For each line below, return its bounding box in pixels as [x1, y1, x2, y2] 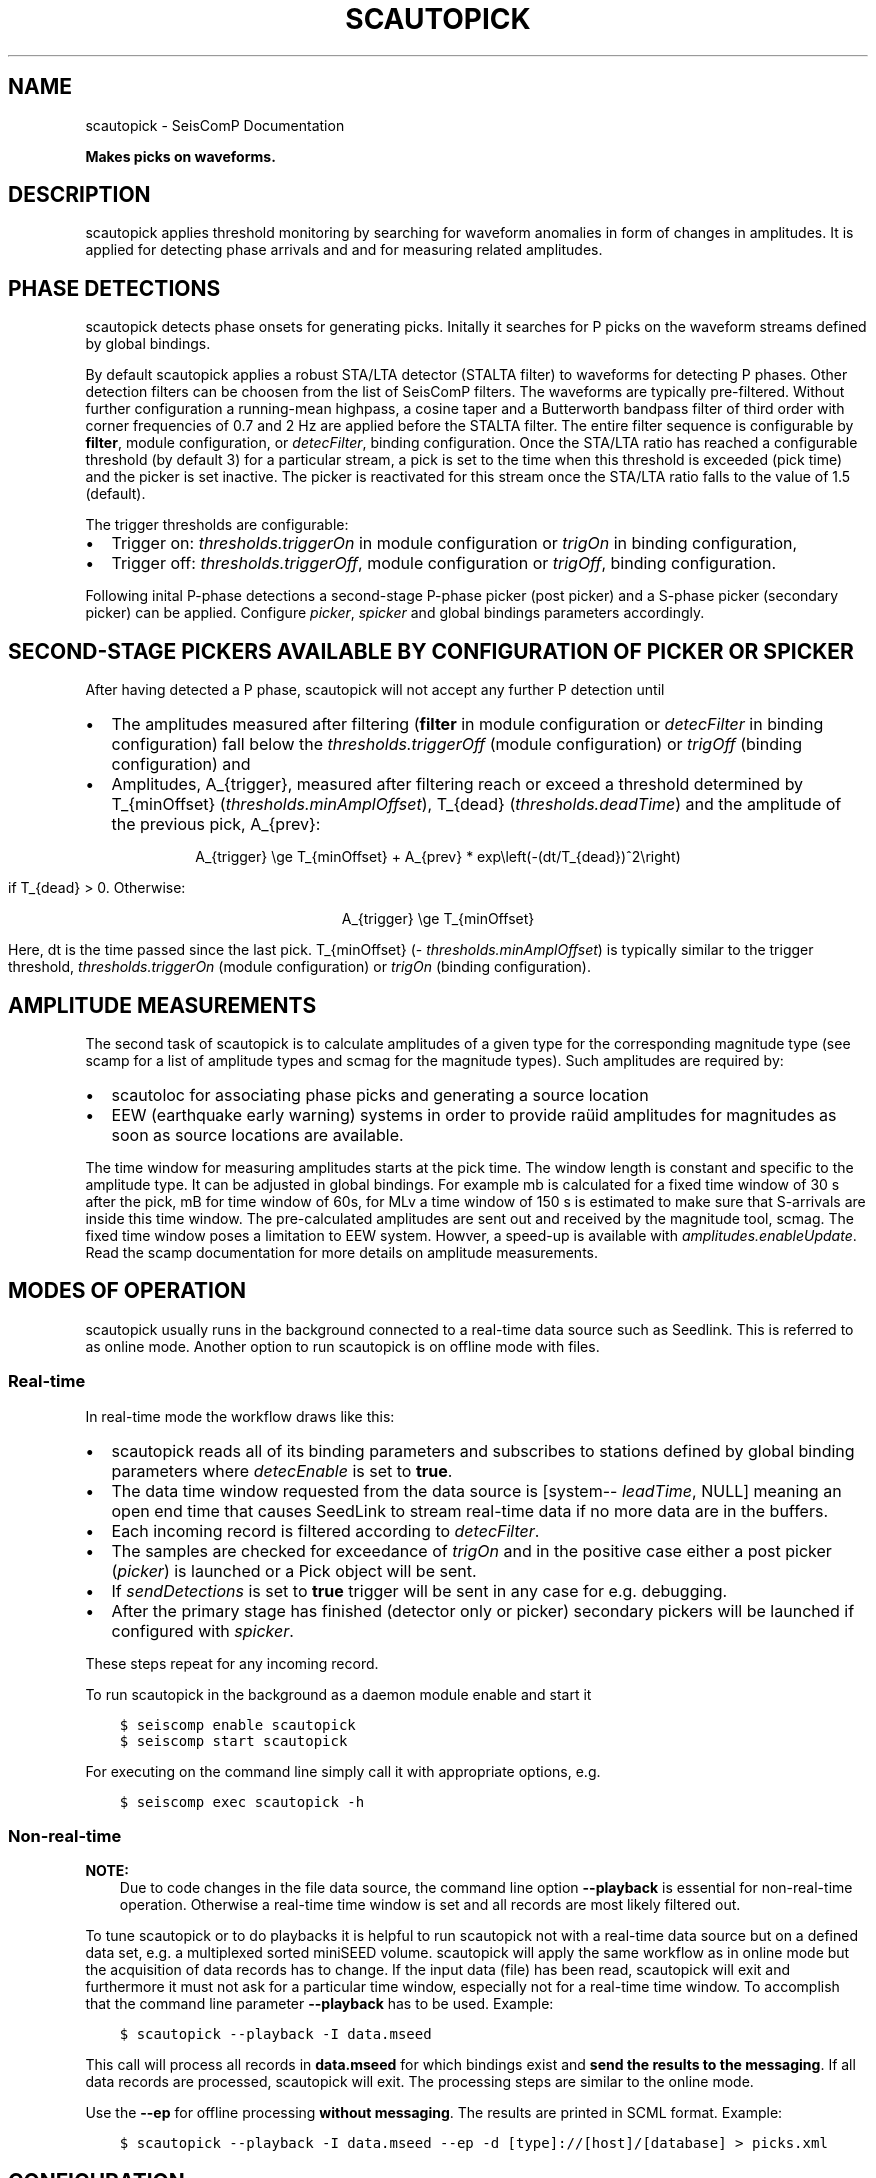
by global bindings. [85, 335, 211, 353]
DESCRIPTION [8, 182, 151, 208]
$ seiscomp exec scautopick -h [119, 1793, 365, 1810]
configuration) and [111, 754, 251, 775]
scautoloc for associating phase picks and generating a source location [111, 1084, 649, 1105]
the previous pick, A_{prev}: [111, 814, 321, 835]
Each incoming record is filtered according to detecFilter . [111, 1520, 540, 1541]
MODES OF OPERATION [8, 1278, 247, 1304]
